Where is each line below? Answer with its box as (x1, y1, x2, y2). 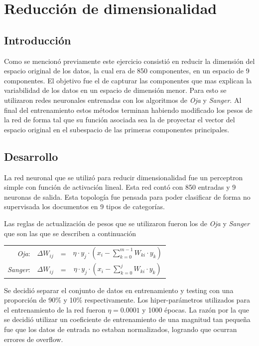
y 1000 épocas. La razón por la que (142, 304, 249, 315)
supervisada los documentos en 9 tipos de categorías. (4, 201, 165, 212)
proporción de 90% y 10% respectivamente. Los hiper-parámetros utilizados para (4, 295, 250, 305)
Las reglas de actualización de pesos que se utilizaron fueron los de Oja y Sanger (4, 218, 250, 228)
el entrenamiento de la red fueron (4, 304, 106, 315)
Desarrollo (4, 148, 58, 164)
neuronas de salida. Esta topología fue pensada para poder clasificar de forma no (4, 191, 251, 202)
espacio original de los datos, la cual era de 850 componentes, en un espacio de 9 (4, 65, 250, 76)
